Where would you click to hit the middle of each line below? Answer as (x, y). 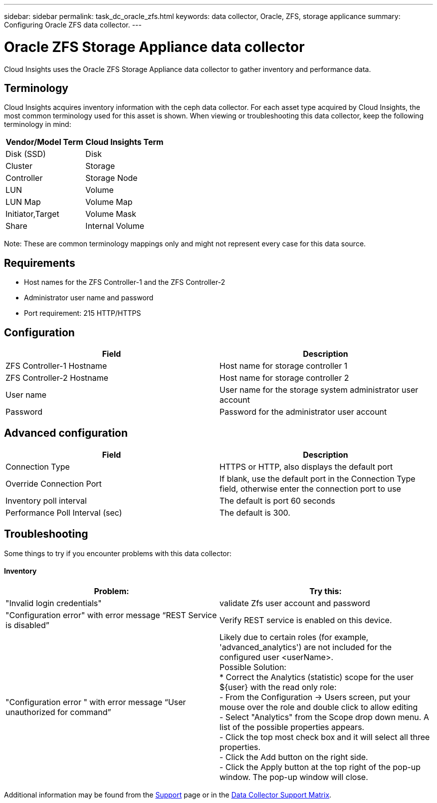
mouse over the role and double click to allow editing (319, 707)
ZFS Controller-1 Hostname (56, 366)
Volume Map (109, 202)
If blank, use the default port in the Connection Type (318, 478)
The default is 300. (255, 512)
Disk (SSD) (26, 154)
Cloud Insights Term (124, 142)
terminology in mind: (38, 124)
